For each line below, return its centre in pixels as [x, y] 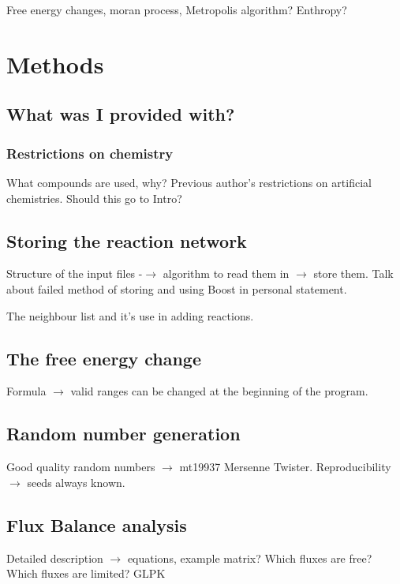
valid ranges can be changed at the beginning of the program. [219, 391]
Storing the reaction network [127, 240]
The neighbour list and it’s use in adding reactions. [130, 315]
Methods [55, 64]
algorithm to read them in [226, 273]
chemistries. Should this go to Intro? [94, 198]
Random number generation [123, 434]
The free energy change [104, 358]
